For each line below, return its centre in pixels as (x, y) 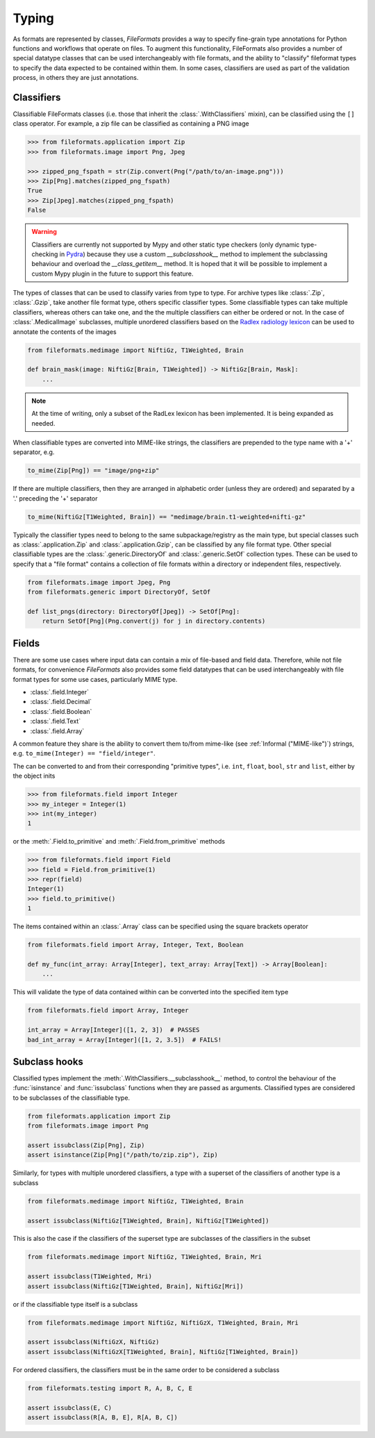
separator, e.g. (34, 452)
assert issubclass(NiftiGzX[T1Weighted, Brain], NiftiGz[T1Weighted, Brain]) (163, 1352)
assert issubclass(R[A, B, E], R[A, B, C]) (103, 1417)
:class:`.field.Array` (57, 731)
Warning (44, 232)
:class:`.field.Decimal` (61, 702)
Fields (26, 643)
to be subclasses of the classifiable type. (72, 1098)
